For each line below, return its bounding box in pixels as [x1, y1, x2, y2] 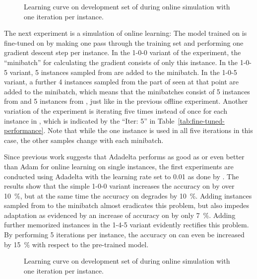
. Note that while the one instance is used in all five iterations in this [43, 125, 253, 136]
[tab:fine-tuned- [178, 115, 225, 126]
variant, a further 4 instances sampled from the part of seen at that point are [4, 76, 239, 87]
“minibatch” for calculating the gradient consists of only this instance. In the [4, 57, 238, 67]
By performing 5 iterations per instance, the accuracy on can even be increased [4, 229, 245, 240]
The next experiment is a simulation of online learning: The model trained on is [4, 28, 247, 38]
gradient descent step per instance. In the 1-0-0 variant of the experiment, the [4, 47, 241, 58]
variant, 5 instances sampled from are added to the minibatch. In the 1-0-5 [9, 67, 237, 77]
